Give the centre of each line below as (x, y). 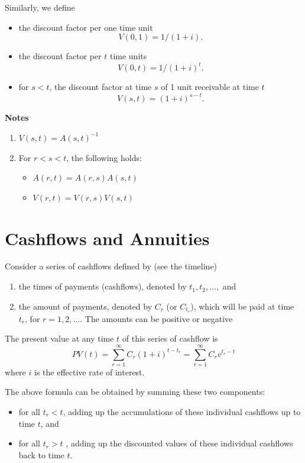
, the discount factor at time (100, 87)
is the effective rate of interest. (89, 372)
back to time (41, 454)
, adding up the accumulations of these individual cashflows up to (182, 412)
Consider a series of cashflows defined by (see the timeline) (111, 266)
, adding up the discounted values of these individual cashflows (179, 443)
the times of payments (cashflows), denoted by (103, 286)
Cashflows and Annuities (107, 238)
